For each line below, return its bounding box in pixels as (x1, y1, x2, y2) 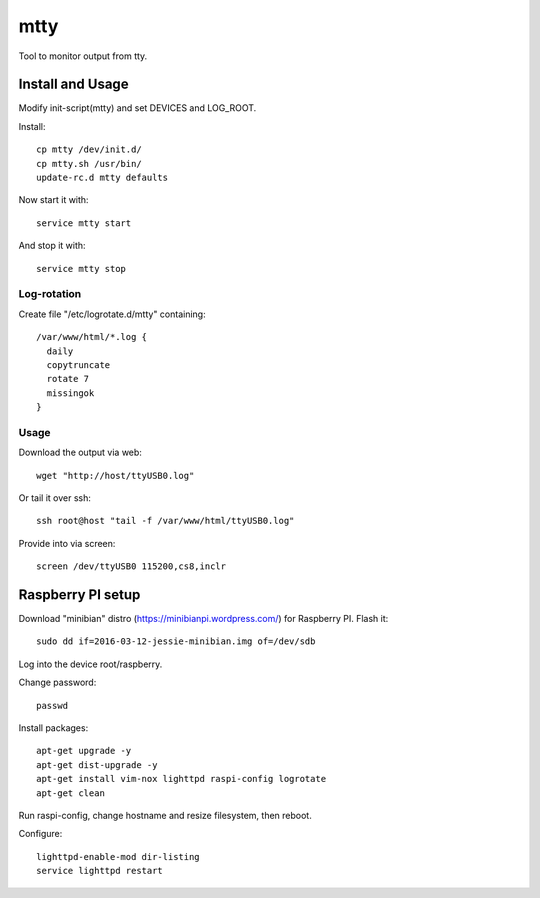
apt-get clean (36, 787, 105, 799)
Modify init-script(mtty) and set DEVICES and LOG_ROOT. (18, 102, 257, 114)
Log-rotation (18, 287, 82, 301)
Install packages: (18, 722, 89, 734)
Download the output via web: (18, 446, 142, 459)
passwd (36, 700, 69, 711)
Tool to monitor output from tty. (18, 50, 148, 62)
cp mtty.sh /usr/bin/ (36, 158, 142, 169)
